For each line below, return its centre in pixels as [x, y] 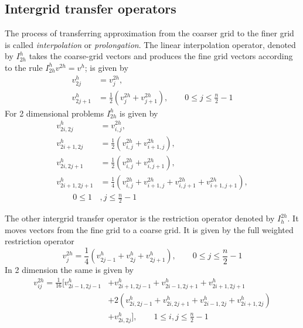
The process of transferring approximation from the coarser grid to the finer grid [149, 33]
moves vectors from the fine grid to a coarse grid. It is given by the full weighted [149, 229]
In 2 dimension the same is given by [69, 270]
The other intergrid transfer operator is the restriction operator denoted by [140, 218]
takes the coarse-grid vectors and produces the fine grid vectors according [161, 56]
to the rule [24, 67]
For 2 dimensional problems [55, 113]
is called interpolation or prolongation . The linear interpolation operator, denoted [150, 44]
